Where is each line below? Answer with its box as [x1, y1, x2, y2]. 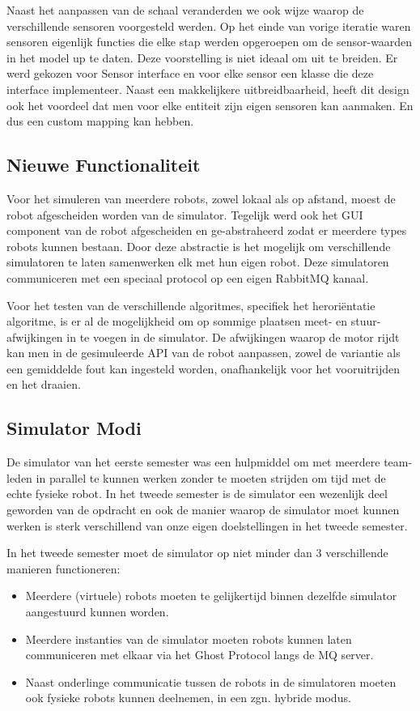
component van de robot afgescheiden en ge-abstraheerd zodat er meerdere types [6, 222, 407, 239]
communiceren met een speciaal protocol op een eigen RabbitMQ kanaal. [6, 269, 369, 286]
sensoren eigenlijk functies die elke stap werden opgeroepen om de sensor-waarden [6, 33, 413, 50]
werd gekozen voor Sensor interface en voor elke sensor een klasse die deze [6, 65, 374, 82]
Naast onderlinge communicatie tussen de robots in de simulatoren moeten [25, 673, 397, 690]
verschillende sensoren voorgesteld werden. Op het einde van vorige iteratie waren [6, 17, 411, 34]
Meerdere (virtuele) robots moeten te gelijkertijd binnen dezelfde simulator [25, 587, 397, 604]
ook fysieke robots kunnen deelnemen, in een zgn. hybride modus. [25, 689, 351, 706]
